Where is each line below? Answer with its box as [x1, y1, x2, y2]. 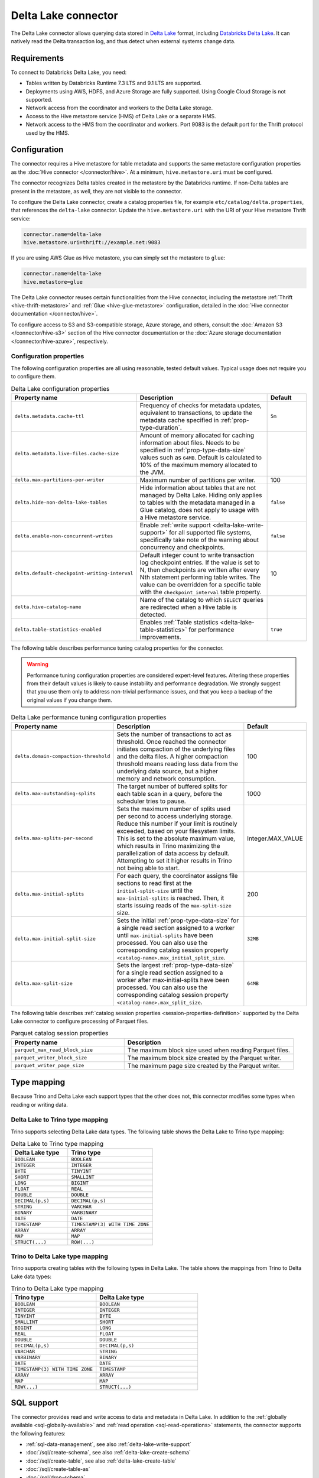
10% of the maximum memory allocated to [139, 461, 258, 469]
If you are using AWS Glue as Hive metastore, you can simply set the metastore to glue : [11, 254, 226, 261]
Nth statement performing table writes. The [139, 573, 261, 581]
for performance [188, 625, 235, 634]
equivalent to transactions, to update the [139, 409, 253, 417]
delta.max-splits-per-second [14, 835, 93, 842]
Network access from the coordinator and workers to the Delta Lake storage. [25, 104, 213, 112]
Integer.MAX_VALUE [247, 834, 304, 842]
